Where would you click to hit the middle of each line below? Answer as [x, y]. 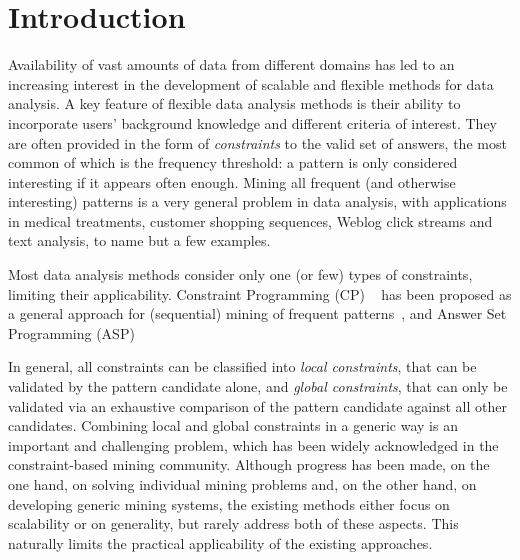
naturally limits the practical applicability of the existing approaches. [220, 542]
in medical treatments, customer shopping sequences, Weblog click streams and [250, 220]
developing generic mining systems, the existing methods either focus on [229, 503]
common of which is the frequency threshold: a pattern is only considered [233, 162]
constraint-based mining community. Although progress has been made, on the [249, 464]
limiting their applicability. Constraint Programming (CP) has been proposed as [260, 293]
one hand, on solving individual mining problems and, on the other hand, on [242, 484]
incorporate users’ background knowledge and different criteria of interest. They [253, 122]
